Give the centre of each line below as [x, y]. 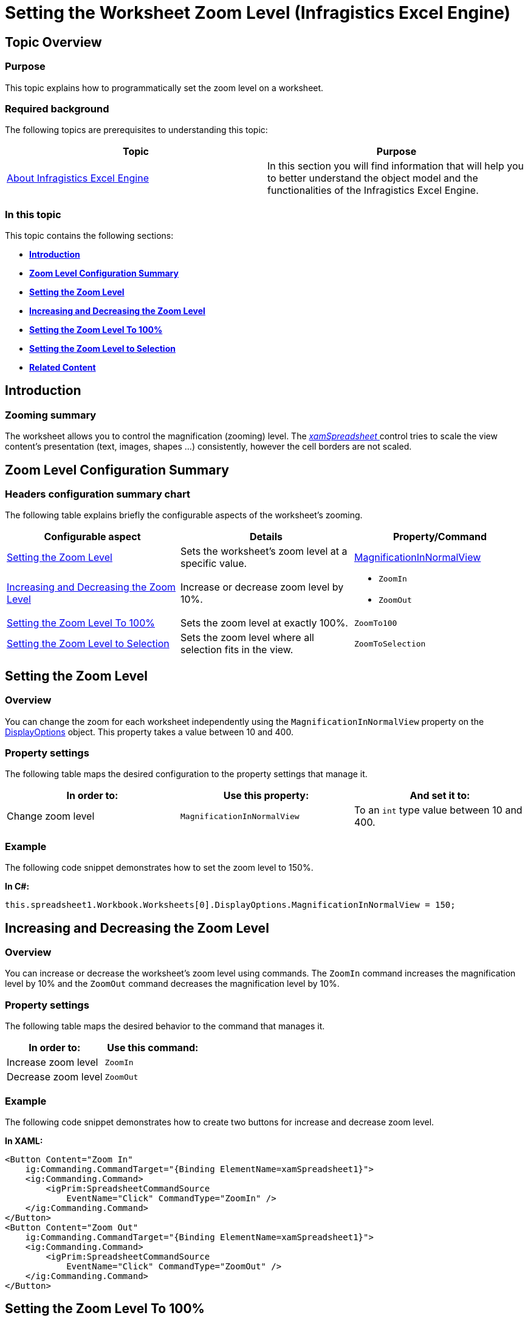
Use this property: [266, 796]
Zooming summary [51, 415]
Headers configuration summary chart [98, 494]
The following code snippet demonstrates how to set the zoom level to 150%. [159, 868]
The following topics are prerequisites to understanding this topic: [136, 130]
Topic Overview [53, 42]
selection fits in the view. [237, 650]
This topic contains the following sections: [89, 236]
